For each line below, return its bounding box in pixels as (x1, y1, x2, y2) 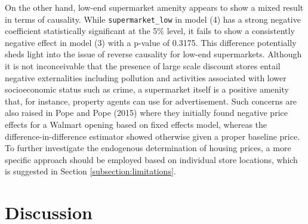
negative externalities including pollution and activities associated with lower (5, 71, 287, 84)
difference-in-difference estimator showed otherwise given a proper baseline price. (5, 130, 300, 142)
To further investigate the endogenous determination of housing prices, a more (5, 142, 291, 154)
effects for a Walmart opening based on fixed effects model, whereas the (5, 118, 267, 130)
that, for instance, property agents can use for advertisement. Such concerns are (5, 94, 297, 107)
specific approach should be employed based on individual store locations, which (5, 153, 298, 165)
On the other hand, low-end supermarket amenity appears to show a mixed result (5, 1, 304, 13)
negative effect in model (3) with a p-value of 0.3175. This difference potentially (5, 36, 297, 48)
